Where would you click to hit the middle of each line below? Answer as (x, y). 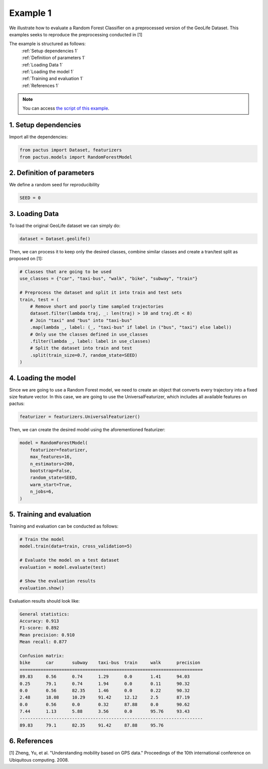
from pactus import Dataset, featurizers (71, 150)
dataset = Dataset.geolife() (55, 239)
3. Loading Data (34, 214)
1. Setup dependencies (45, 125)
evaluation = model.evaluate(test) (63, 567)
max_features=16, (51, 457)
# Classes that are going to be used (66, 272)
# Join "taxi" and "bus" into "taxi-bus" (81, 320)
